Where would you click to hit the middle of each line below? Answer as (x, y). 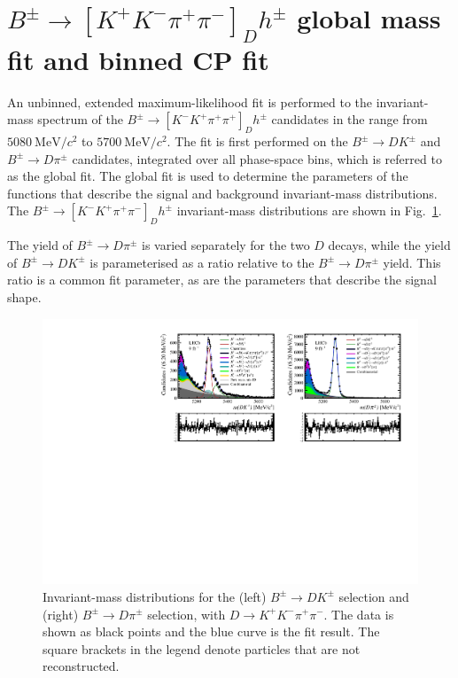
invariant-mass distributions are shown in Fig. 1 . (309, 210)
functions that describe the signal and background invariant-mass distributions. (222, 193)
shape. (24, 297)
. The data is (359, 614)
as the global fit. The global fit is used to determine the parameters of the (208, 176)
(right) (61, 614)
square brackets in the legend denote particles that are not (202, 648)
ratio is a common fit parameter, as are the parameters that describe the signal (222, 280)
